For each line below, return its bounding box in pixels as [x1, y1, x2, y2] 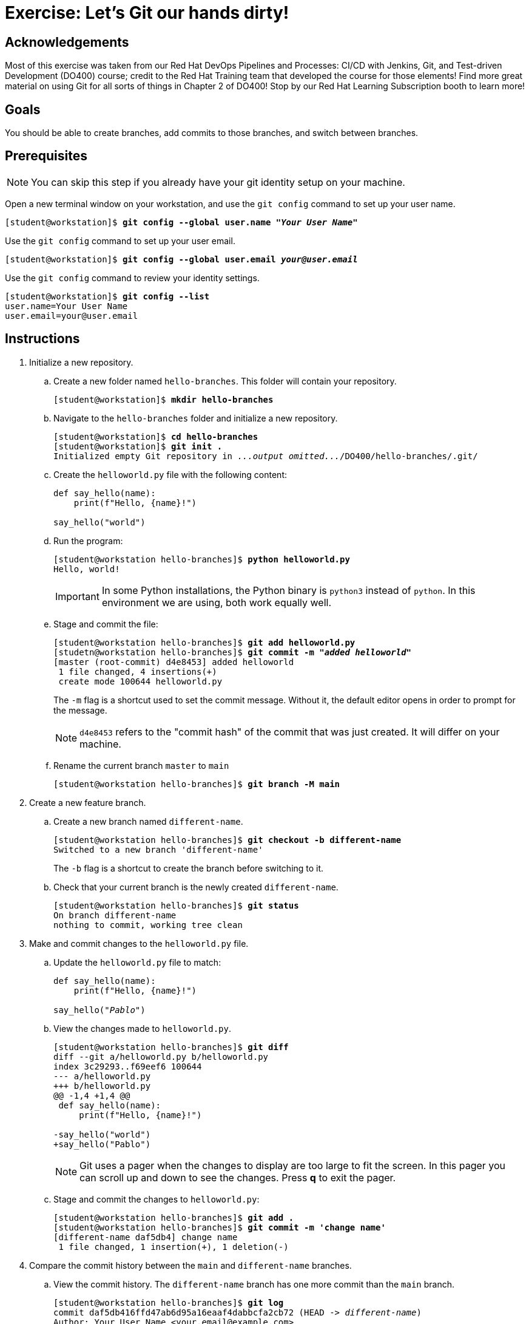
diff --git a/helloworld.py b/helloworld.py [53, 1051, 269, 1062]
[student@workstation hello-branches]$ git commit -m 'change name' [53, 1222, 386, 1232]
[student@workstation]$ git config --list [5, 291, 210, 301]
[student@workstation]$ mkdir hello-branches [53, 394, 274, 404]
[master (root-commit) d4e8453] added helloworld [53, 657, 294, 667]
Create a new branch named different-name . [53, 816, 243, 827]
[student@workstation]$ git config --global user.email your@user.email [5, 254, 358, 264]
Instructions [5, 331, 80, 347]
